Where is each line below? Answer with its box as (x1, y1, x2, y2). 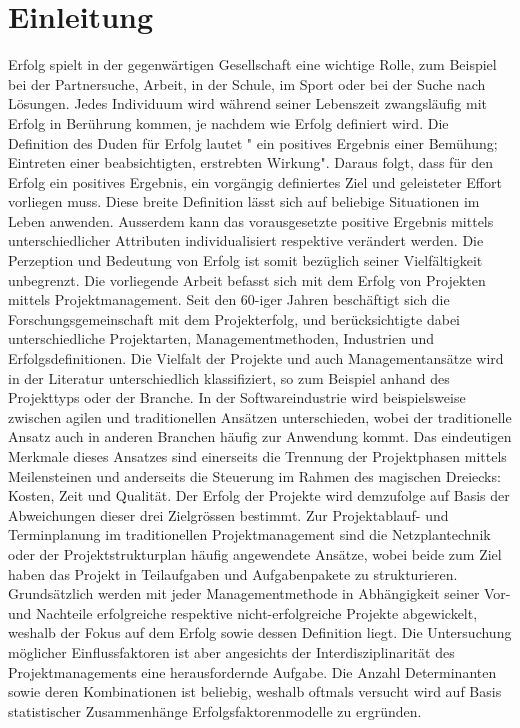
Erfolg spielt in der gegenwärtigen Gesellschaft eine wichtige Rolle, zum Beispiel (8, 54, 497, 75)
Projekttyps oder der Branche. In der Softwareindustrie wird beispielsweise (8, 387, 466, 408)
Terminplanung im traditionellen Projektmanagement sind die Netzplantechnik (8, 524, 491, 545)
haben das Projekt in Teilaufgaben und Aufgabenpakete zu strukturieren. (8, 563, 458, 584)
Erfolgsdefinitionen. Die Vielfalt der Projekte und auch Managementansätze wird (8, 348, 504, 369)
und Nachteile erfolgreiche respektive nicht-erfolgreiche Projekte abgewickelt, (8, 602, 478, 623)
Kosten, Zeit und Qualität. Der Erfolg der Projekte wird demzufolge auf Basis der (8, 485, 510, 506)
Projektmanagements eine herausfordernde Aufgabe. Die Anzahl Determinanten (8, 661, 497, 682)
